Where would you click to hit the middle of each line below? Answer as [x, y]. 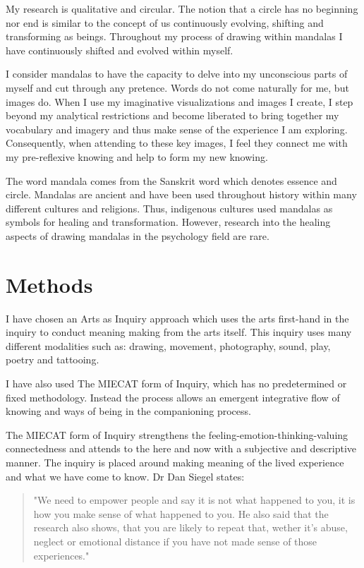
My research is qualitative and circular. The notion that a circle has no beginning [182, 8]
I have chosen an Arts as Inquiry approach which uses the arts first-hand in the [177, 318]
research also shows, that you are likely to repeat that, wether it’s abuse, [190, 527]
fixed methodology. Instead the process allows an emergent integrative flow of [173, 397]
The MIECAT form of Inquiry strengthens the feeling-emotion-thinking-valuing [177, 434]
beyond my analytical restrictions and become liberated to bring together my [172, 115]
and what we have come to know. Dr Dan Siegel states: [125, 476]
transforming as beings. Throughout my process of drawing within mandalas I [174, 36]
